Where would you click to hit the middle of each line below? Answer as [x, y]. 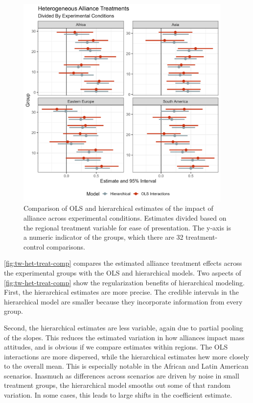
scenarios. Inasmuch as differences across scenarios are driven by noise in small [122, 375]
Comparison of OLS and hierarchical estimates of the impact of [118, 208]
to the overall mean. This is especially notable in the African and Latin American [126, 366]
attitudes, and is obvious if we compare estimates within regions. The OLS [116, 347]
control [34, 246]
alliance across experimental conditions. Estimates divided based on [125, 217]
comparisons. [66, 246]
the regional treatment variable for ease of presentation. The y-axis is [127, 227]
